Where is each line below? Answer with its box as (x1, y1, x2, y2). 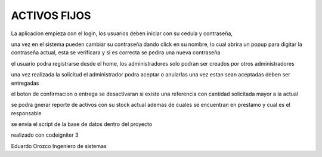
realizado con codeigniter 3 (11, 131, 79, 138)
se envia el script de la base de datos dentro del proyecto (11, 121, 153, 128)
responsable (11, 109, 42, 116)
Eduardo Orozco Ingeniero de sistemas (11, 142, 107, 149)
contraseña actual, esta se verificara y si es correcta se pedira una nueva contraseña (11, 49, 221, 56)
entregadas (11, 79, 39, 87)
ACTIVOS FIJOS (11, 9, 91, 22)
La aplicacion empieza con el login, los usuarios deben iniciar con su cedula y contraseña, (11, 30, 233, 37)
